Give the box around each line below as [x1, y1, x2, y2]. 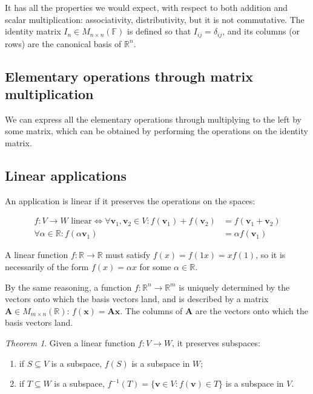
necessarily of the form [5, 260, 89, 273]
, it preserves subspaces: [172, 337, 260, 349]
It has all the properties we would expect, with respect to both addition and [5, 1, 288, 13]
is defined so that [127, 25, 191, 37]
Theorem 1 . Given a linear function [5, 337, 136, 349]
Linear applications [5, 166, 127, 184]
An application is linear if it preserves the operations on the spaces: [5, 194, 255, 207]
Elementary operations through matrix [5, 66, 253, 85]
